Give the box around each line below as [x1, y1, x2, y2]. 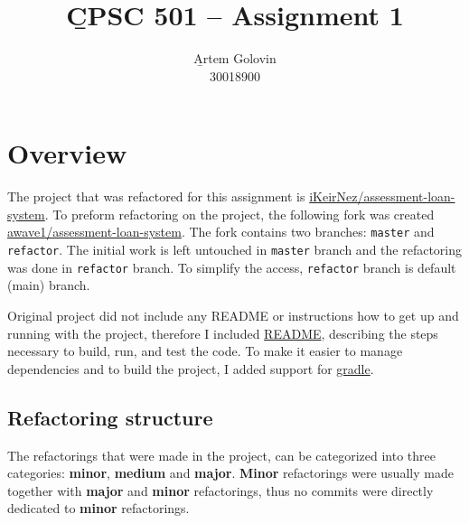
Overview [7, 135, 127, 172]
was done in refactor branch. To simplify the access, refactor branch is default [7, 257, 456, 276]
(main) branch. [7, 276, 90, 294]
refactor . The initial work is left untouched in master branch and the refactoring [7, 240, 463, 259]
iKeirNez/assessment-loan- [309, 187, 455, 206]
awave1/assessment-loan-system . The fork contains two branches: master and [7, 222, 435, 241]
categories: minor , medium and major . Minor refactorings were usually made [7, 463, 454, 482]
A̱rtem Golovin [193, 49, 277, 68]
